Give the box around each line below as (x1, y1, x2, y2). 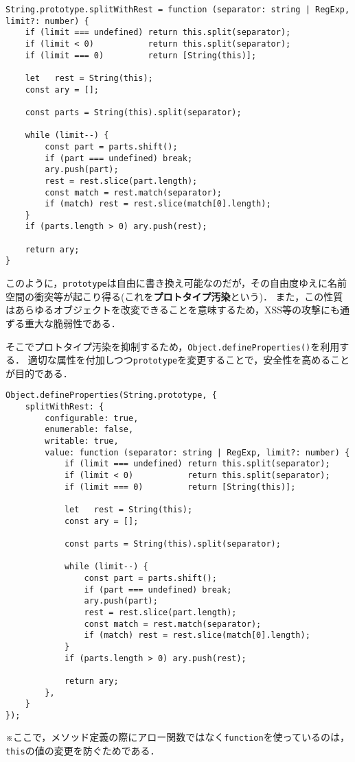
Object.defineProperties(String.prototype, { (5, 390, 217, 401)
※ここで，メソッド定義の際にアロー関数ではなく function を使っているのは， (5, 730, 350, 744)
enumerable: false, (45, 425, 134, 435)
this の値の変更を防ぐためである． (5, 743, 160, 758)
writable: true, (45, 436, 119, 447)
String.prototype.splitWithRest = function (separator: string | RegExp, (5, 5, 350, 14)
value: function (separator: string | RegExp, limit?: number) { (45, 447, 350, 457)
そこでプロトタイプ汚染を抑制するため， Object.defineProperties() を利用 (5, 339, 340, 353)
